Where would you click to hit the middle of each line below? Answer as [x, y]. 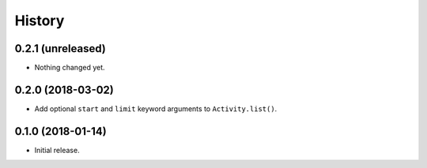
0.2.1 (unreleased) [60, 49]
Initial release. [57, 150]
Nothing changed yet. [70, 68]
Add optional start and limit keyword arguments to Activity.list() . [156, 108]
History [40, 21]
